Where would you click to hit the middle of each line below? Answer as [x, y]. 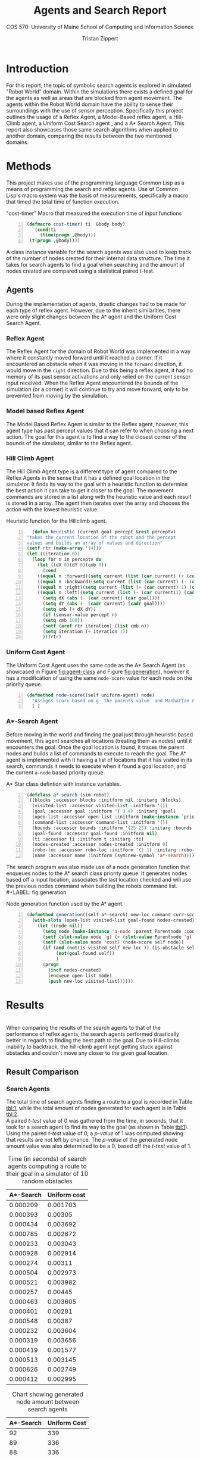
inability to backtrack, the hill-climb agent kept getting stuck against [89, 1047]
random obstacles [47, 1181]
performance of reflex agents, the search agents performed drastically [93, 1034]
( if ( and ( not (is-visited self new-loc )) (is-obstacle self [120, 948]
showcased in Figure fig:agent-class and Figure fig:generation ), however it [98, 671]
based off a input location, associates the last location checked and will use [99, 880]
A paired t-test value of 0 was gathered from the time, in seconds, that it [95, 1121]
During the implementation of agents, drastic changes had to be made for [96, 304]
